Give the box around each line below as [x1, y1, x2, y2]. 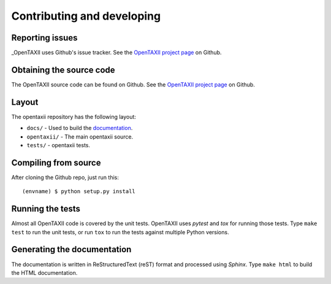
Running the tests [11, 204, 81, 214]
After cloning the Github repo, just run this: [11, 174, 119, 181]
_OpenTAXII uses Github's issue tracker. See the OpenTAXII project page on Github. [11, 49, 222, 56]
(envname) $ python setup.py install [22, 188, 136, 195]
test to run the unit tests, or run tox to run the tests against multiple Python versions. [11, 228, 229, 236]
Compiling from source [11, 157, 101, 168]
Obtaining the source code [11, 64, 116, 75]
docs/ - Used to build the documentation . [26, 125, 133, 132]
